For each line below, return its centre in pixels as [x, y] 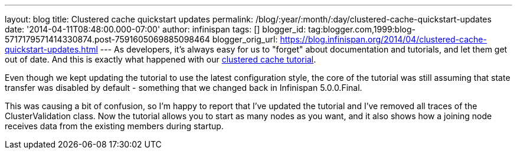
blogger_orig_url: [245, 39]
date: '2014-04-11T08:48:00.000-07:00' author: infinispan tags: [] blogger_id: [156, 29]
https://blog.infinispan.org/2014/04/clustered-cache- [383, 39]
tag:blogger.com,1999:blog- [362, 29]
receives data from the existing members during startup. [114, 126]
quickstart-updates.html [51, 49]
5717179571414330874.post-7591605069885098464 [107, 39]
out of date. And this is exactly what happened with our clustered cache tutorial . [161, 59]
